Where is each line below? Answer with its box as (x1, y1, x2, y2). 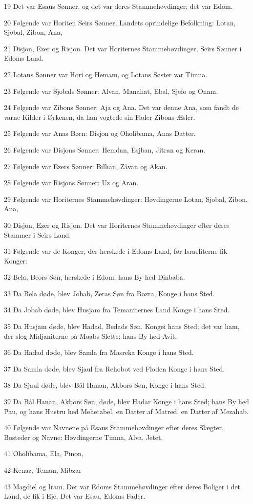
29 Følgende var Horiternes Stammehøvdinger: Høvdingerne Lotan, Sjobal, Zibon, (4, 194, 248, 204)
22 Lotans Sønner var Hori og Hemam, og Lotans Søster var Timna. (4, 69, 208, 79)
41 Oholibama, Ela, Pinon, (4, 448, 84, 459)
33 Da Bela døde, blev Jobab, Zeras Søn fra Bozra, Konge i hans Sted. (4, 288, 215, 298)
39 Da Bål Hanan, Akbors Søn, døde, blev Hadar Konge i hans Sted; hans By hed (4, 396, 249, 407)
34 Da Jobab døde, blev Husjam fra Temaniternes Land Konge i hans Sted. (4, 305, 230, 315)
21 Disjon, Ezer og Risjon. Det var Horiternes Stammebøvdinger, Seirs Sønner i (4, 43, 242, 53)
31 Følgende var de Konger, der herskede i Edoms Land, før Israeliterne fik (4, 246, 228, 256)
